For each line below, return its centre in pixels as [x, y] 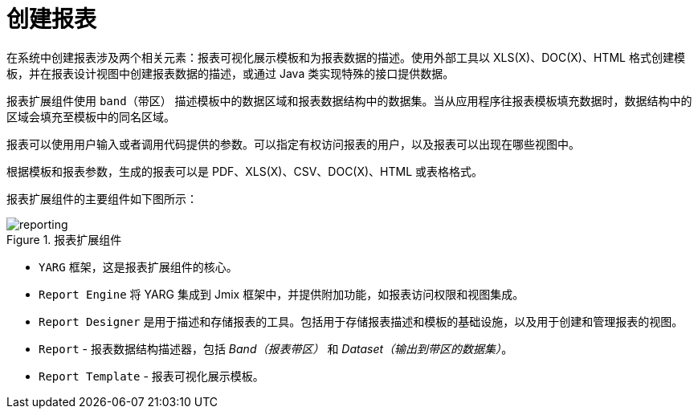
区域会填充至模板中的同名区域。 [91, 116]
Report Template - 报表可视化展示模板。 [151, 376]
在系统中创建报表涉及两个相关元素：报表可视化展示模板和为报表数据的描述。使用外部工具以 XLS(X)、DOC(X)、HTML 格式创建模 [346, 57]
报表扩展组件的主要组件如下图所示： [102, 198]
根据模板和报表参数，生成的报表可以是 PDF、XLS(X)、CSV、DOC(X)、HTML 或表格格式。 [245, 171]
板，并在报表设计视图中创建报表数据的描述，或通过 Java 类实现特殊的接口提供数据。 [231, 73]
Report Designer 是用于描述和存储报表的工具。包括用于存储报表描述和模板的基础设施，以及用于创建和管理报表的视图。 [361, 321]
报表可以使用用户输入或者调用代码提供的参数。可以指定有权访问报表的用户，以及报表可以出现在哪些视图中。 [293, 144]
